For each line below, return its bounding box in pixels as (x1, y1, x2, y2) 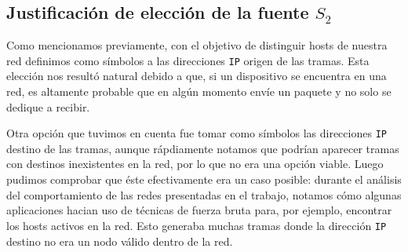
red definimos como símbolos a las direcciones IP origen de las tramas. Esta (6, 52, 370, 68)
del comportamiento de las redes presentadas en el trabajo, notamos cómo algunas (6, 186, 402, 203)
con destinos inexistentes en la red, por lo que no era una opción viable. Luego (6, 155, 384, 172)
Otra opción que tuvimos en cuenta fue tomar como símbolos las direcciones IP (6, 125, 387, 141)
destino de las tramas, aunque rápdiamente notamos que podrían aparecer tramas (6, 140, 399, 156)
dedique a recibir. (6, 98, 90, 115)
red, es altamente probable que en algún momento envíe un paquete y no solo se (6, 83, 392, 100)
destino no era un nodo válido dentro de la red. (6, 232, 233, 249)
